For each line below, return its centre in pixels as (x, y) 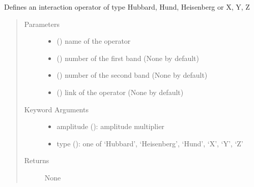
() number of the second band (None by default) (132, 75)
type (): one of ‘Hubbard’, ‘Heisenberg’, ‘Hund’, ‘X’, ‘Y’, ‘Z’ (150, 143)
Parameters (42, 24)
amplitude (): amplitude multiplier (110, 126)
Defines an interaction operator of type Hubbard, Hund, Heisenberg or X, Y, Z (127, 7)
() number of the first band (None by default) (128, 58)
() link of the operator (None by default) (120, 92)
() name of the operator (94, 41)
